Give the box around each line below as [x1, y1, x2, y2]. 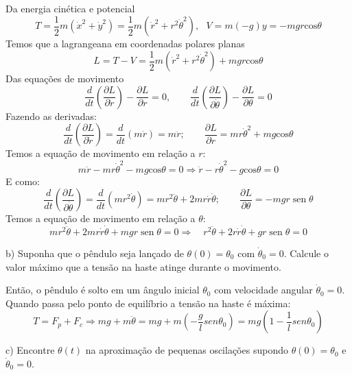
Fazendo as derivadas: [5, 108, 97, 123]
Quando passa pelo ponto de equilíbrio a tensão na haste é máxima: [5, 295, 291, 310]
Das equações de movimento [5, 71, 124, 86]
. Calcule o [283, 246, 329, 261]
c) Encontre [5, 343, 55, 357]
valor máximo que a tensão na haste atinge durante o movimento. [5, 259, 281, 274]
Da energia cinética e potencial [5, 1, 135, 15]
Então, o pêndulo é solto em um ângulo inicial [5, 282, 200, 297]
